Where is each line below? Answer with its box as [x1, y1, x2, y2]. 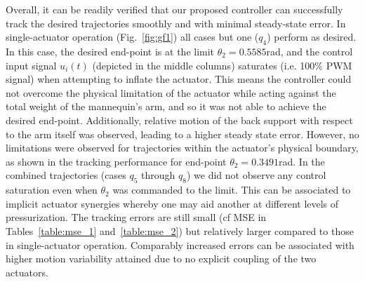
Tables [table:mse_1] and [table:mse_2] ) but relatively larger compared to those [6, 223, 354, 238]
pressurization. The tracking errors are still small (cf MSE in [6, 210, 267, 224]
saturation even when [6, 182, 98, 197]
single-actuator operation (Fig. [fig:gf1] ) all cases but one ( [6, 29, 259, 44]
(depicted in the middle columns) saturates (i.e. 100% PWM [92, 58, 352, 72]
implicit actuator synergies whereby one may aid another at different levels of [6, 196, 339, 210]
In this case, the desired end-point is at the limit [6, 43, 215, 58]
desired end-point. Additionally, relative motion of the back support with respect [6, 112, 353, 127]
